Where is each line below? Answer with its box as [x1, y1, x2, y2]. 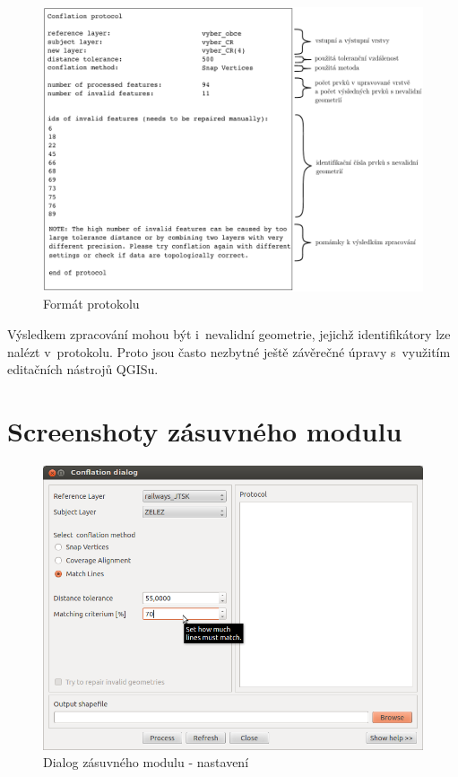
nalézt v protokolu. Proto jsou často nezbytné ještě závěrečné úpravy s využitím [7, 342, 451, 361]
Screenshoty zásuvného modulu [7, 413, 402, 450]
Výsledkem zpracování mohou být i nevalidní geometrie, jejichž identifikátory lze [7, 325, 451, 344]
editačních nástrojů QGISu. [7, 360, 159, 379]
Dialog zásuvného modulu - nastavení [43, 753, 249, 772]
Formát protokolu [43, 294, 140, 313]
